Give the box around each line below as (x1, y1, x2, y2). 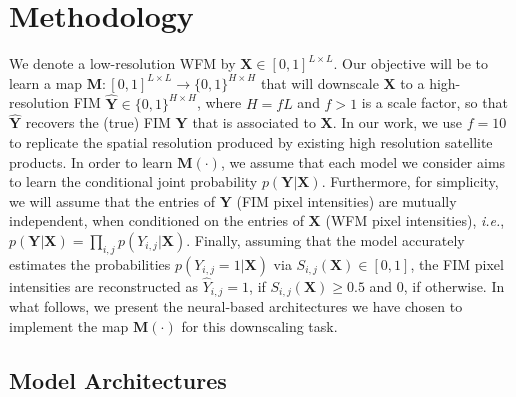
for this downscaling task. (181, 315, 338, 336)
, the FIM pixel (410, 253, 504, 274)
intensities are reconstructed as (9, 275, 199, 296)
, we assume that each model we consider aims (220, 151, 506, 172)
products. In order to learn (9, 151, 173, 172)
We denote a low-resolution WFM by (9, 53, 236, 74)
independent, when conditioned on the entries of (9, 210, 304, 231)
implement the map (9, 315, 129, 336)
